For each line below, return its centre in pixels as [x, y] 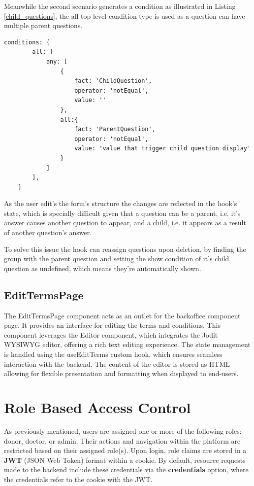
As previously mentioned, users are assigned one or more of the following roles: [123, 431]
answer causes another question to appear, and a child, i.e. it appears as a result [125, 223]
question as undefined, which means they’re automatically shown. [103, 268]
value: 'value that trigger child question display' [163, 149]
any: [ [57, 61]
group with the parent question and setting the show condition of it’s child [117, 259]
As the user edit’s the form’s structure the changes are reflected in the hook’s [121, 203]
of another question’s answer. [48, 232]
